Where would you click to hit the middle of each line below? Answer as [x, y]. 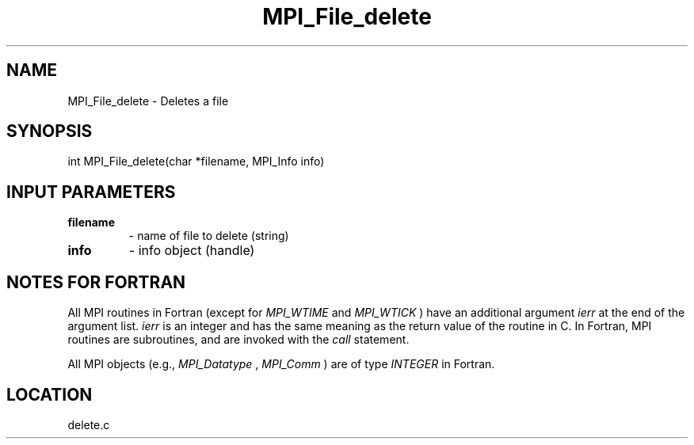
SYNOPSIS [50, 131]
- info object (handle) [192, 251]
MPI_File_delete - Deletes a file [148, 101]
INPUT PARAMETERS [91, 192]
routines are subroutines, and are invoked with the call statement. [238, 340]
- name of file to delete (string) [209, 236]
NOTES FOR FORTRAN [96, 282]
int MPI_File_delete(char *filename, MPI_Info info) [196, 162]
